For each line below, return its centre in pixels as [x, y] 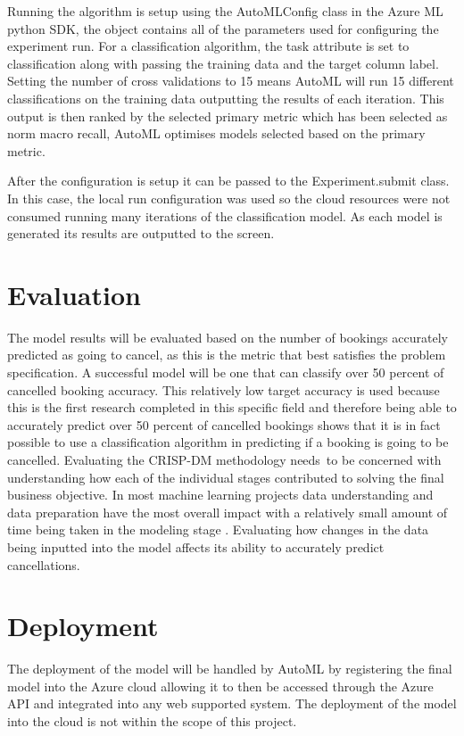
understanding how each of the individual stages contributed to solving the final [226, 477]
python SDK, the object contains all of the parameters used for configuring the [223, 28]
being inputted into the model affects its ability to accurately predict [196, 546]
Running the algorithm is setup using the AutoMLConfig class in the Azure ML [225, 11]
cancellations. [44, 564]
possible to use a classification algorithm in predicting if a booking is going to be [228, 442]
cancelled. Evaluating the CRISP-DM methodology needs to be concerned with [224, 459]
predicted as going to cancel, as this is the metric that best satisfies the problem [227, 355]
